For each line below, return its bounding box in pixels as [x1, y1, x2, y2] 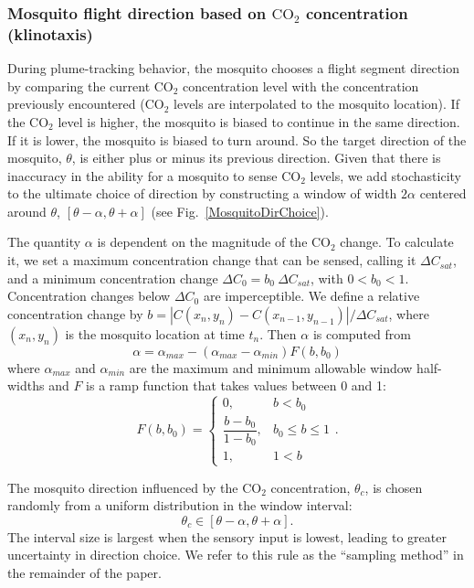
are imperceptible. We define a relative [203, 286, 420, 305]
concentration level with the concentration [183, 76, 419, 95]
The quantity [7, 232, 81, 251]
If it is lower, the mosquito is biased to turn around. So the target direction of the [7, 130, 467, 149]
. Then [259, 324, 297, 343]
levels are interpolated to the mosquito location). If [174, 94, 459, 113]
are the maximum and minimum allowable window [129, 358, 413, 377]
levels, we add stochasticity [310, 166, 461, 185]
